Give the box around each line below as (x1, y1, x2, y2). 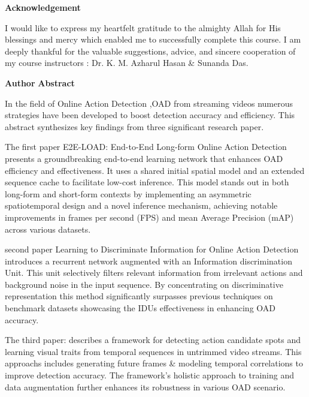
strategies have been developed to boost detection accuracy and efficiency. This (5, 109, 295, 121)
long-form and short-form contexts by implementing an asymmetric (5, 187, 252, 200)
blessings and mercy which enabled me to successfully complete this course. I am (5, 33, 301, 46)
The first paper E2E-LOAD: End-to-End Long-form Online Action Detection (5, 140, 287, 153)
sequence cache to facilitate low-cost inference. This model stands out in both (5, 176, 289, 188)
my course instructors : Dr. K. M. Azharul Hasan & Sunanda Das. (5, 56, 249, 69)
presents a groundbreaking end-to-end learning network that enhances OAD (5, 152, 283, 164)
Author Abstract (5, 76, 75, 89)
